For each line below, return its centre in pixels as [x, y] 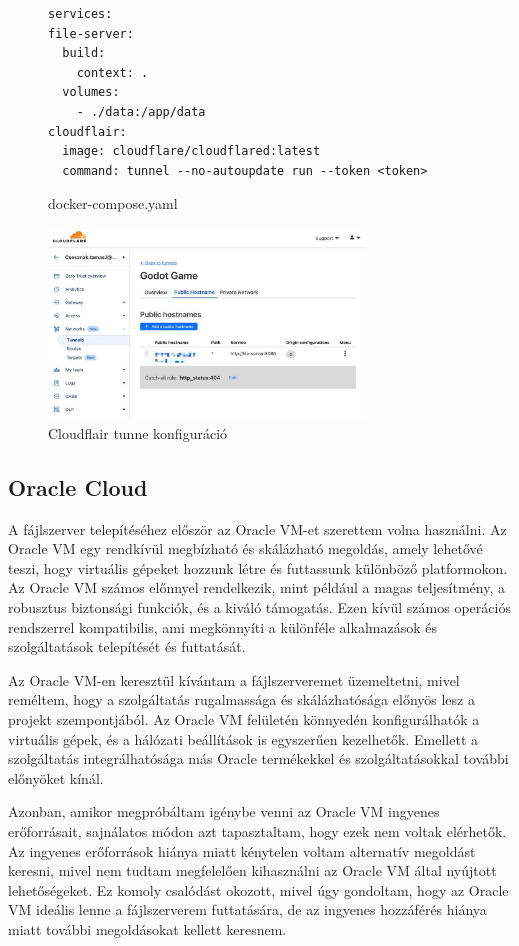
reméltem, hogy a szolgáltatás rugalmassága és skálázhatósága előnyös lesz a [241, 699]
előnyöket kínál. [56, 777]
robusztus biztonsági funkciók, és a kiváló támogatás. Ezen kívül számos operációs [259, 607]
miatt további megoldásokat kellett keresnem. [147, 928]
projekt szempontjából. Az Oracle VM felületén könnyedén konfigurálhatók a [244, 718]
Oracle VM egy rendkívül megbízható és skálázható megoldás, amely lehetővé [245, 548]
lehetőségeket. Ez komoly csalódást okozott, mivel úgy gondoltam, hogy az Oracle [258, 889]
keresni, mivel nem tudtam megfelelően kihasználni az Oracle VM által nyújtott [252, 870]
